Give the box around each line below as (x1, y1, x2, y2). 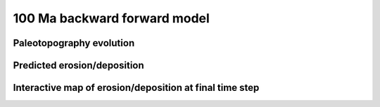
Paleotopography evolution (13, 37, 135, 49)
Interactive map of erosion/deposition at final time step (13, 82, 260, 94)
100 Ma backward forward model (13, 10, 210, 26)
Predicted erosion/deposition (13, 59, 144, 71)
